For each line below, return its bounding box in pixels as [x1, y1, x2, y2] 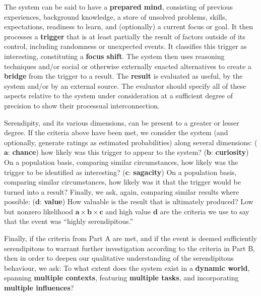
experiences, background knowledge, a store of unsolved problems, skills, [4, 11, 227, 22]
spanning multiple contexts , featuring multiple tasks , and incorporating [4, 272, 239, 283]
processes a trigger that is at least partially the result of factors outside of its [4, 31, 245, 41]
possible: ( [4, 196, 35, 207]
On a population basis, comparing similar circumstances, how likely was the [4, 156, 238, 167]
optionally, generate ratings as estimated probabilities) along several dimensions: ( [4, 137, 257, 147]
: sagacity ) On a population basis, [128, 166, 237, 177]
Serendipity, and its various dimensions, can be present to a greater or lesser [4, 117, 239, 128]
